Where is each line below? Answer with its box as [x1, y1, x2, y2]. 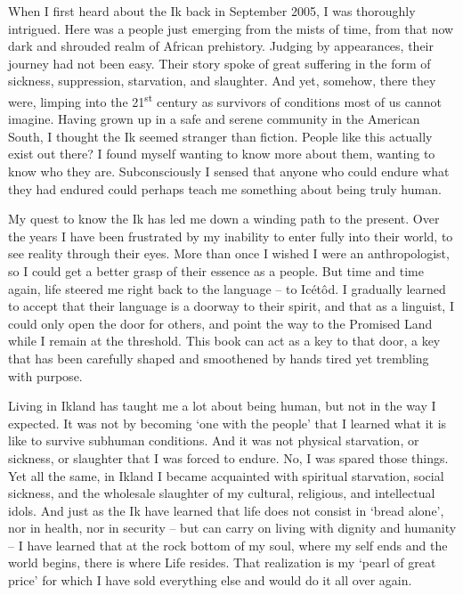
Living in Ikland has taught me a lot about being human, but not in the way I [8, 396, 436, 415]
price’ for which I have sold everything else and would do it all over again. [8, 571, 412, 590]
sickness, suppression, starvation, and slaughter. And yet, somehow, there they [8, 71, 436, 90]
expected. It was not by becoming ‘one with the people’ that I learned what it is [8, 413, 447, 432]
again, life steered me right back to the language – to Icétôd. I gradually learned [8, 279, 446, 297]
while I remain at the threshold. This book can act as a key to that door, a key [8, 331, 441, 350]
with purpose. [8, 366, 83, 385]
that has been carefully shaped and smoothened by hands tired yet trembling [8, 348, 429, 367]
